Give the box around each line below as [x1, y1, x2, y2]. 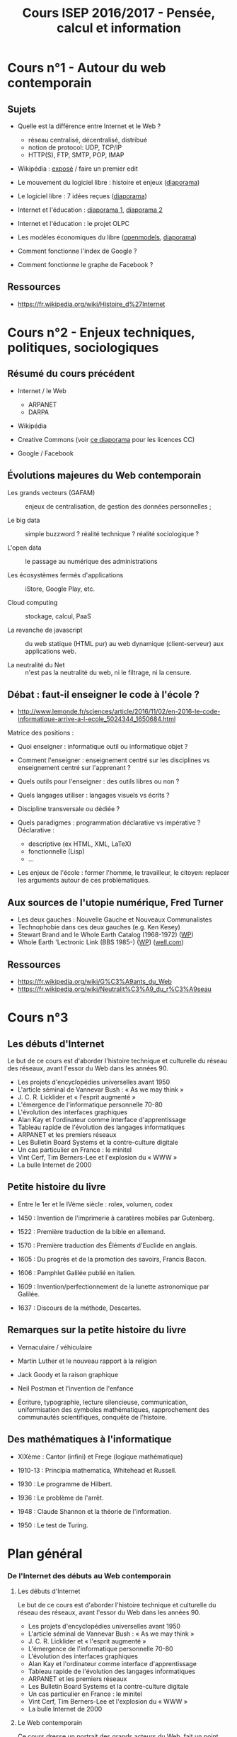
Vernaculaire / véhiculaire [17, 1342, 93, 1351]
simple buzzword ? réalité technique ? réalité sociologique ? [25, 529, 200, 538]
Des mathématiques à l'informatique [7, 1433, 172, 1446]
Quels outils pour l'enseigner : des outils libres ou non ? [17, 777, 180, 786]
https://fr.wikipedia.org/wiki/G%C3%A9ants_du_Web [17, 978, 172, 986]
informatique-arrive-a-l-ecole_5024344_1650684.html [17, 715, 176, 723]
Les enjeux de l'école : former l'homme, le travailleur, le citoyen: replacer [17, 868, 230, 877]
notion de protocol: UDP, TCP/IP [28, 143, 122, 152]
